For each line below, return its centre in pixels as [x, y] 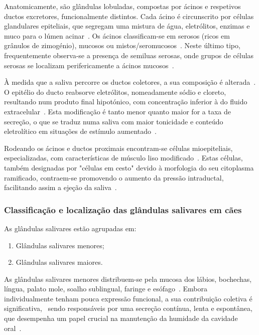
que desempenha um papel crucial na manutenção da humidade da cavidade [121, 318]
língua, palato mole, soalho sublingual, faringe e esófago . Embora [106, 289]
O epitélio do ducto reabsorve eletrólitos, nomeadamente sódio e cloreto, [115, 92]
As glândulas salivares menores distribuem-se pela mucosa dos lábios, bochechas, [128, 279]
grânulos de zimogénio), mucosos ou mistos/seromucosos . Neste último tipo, [122, 45]
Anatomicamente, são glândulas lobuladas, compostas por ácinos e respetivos [122, 6]
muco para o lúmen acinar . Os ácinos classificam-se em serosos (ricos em [117, 35]
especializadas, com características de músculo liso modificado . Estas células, [123, 158]
